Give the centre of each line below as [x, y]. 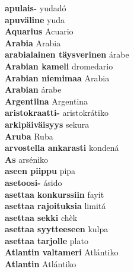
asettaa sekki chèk [41, 217]
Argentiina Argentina [47, 101]
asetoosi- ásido [33, 182]
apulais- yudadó [36, 8]
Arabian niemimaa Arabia [57, 78]
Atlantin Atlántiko [41, 264]
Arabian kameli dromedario [59, 66]
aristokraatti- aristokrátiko [57, 113]
